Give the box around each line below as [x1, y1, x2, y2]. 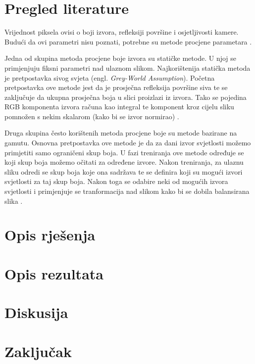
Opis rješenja [4, 225, 96, 245]
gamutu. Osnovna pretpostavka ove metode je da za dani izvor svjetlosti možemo [4, 137, 251, 148]
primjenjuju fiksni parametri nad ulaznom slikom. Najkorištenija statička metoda [4, 62, 251, 73]
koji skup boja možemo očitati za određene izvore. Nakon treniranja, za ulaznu [4, 157, 244, 167]
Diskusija [4, 302, 68, 322]
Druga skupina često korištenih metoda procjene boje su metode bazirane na [4, 128, 237, 138]
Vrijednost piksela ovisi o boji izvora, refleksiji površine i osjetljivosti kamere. [4, 27, 239, 37]
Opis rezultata [4, 263, 103, 283]
